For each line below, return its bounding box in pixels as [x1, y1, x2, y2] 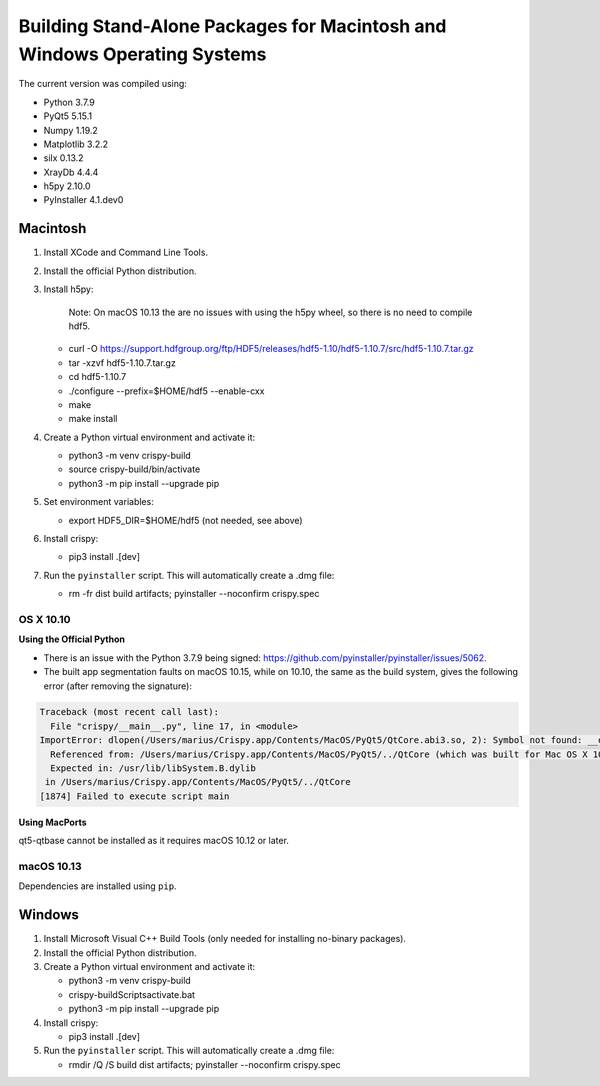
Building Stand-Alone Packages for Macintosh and [18, 15, 447, 37]
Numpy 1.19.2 [43, 124, 99, 136]
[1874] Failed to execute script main [39, 790, 230, 802]
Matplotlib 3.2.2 [43, 138, 109, 150]
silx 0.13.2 [43, 152, 84, 164]
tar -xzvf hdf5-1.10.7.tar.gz [68, 356, 177, 369]
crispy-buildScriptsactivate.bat [68, 988, 195, 1000]
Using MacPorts [18, 816, 87, 828]
